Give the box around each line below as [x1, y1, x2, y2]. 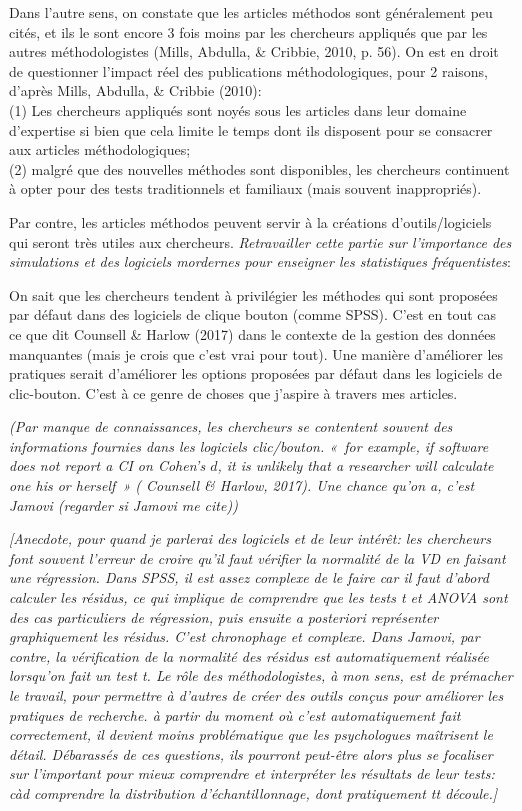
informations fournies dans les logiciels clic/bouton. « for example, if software [9, 435, 489, 456]
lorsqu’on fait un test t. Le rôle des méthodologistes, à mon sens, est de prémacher [9, 665, 513, 686]
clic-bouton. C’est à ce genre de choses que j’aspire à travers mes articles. [9, 382, 458, 403]
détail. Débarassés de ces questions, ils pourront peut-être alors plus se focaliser [9, 743, 493, 764]
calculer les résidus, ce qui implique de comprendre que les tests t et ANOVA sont [9, 587, 508, 608]
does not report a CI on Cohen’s [9, 455, 206, 476]
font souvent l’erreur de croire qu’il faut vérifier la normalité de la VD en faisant [9, 547, 506, 568]
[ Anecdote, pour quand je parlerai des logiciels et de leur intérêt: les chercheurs [9, 528, 491, 549]
